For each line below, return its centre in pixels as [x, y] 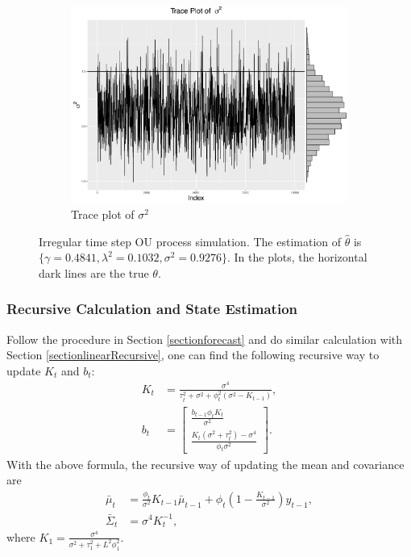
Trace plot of [103, 214]
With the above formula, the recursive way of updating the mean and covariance [205, 464]
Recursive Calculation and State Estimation [152, 309]
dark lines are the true [94, 272]
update [24, 370]
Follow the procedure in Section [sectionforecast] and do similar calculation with [205, 339]
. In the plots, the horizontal [297, 257]
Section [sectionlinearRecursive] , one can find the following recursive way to [193, 355]
